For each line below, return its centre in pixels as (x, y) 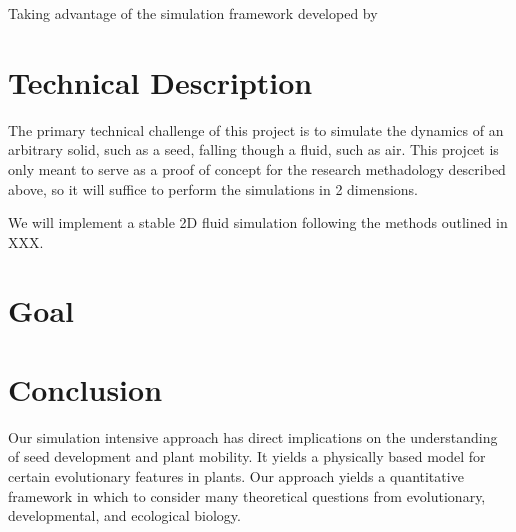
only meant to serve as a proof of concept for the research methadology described (257, 168)
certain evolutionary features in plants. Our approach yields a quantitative (236, 475)
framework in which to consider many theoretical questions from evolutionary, (247, 495)
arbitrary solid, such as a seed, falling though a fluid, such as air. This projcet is (253, 149)
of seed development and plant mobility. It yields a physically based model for (247, 456)
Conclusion (85, 388)
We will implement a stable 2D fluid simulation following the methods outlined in (258, 222)
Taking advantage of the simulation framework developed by (193, 13)
